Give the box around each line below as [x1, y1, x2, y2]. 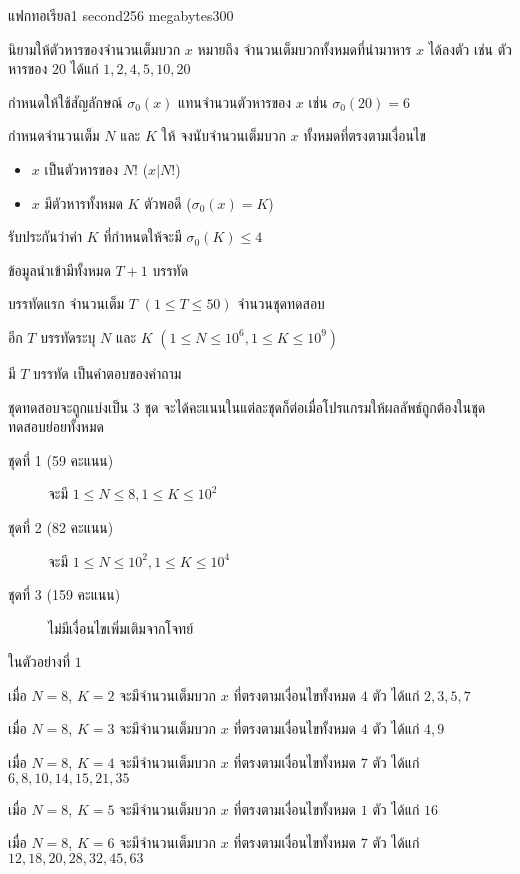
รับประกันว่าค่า [8, 226, 83, 247]
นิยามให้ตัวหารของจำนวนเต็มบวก [8, 38, 181, 59]
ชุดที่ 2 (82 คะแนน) [8, 516, 114, 537]
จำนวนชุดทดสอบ [237, 293, 325, 314]
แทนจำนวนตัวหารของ [178, 91, 292, 112]
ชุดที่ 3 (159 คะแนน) [8, 584, 121, 605]
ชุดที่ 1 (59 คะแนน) [8, 449, 114, 470]
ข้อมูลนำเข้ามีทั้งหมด [8, 259, 111, 280]
